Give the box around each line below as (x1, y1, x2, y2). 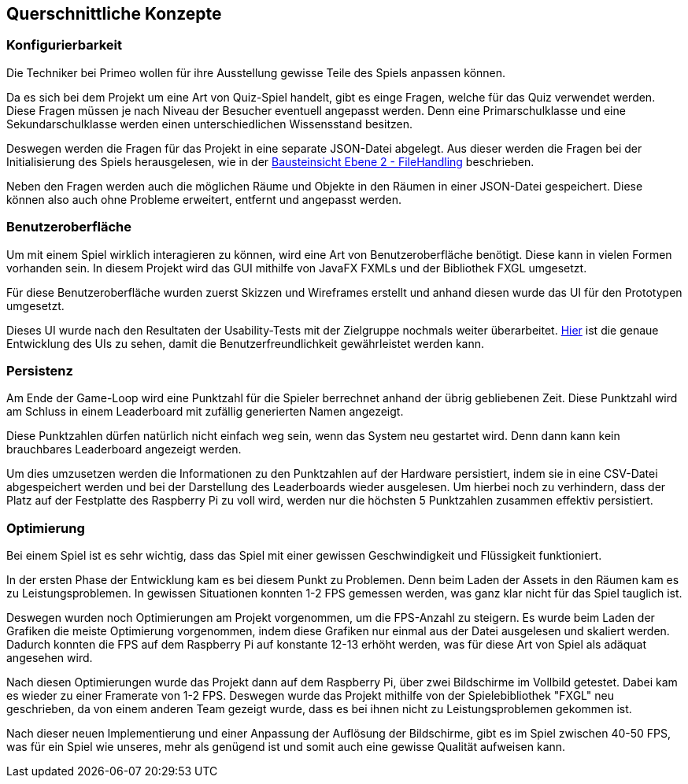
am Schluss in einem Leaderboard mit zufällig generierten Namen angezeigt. (6, 405, 404, 419)
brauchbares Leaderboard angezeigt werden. (6, 442, 242, 457)
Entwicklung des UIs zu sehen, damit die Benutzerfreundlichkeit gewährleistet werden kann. (6, 336, 485, 350)
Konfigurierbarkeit (6, 37, 122, 54)
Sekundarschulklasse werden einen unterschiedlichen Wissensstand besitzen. (6, 116, 412, 131)
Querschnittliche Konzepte (6, 4, 222, 24)
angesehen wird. (6, 651, 93, 665)
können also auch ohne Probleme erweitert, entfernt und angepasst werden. (6, 192, 401, 206)
